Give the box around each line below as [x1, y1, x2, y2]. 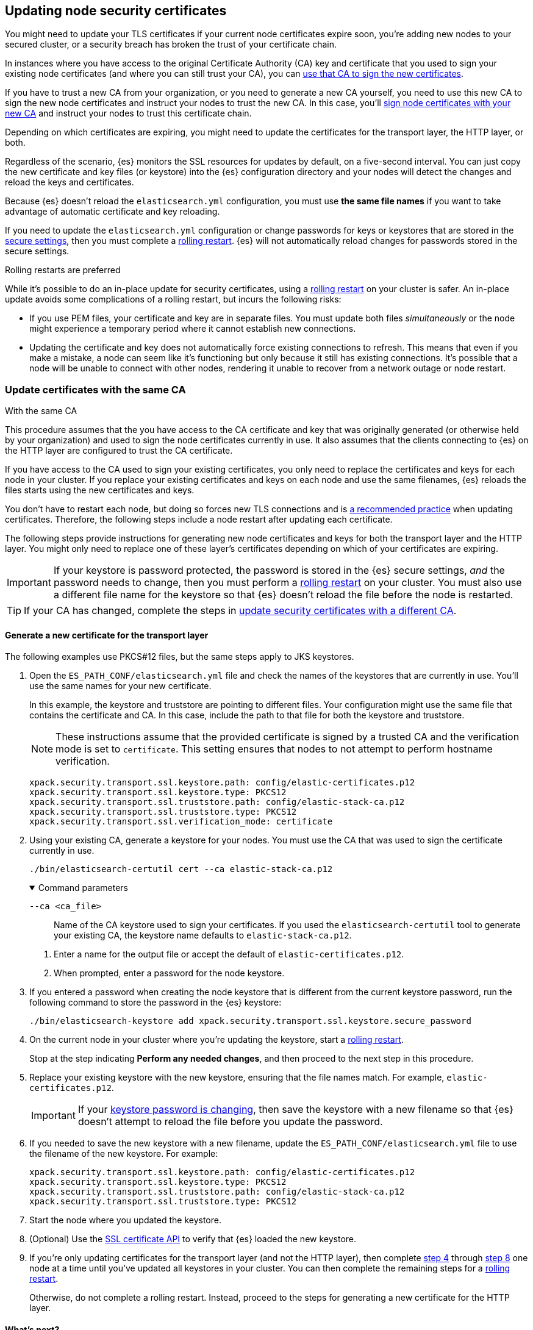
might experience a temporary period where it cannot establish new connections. [29, 323, 356, 334]
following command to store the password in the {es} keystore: [29, 997, 282, 1008]
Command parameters [38, 882, 129, 893]
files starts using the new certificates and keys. [5, 485, 195, 496]
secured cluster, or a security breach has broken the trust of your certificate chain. [5, 39, 337, 50]
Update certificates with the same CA [5, 383, 186, 396]
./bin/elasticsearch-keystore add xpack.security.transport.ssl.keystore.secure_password [29, 1016, 471, 1026]
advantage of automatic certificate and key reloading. [5, 206, 220, 217]
